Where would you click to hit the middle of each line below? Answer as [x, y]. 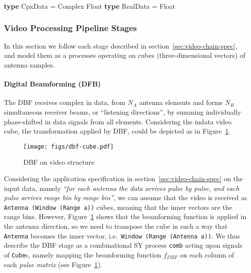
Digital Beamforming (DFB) [52, 84]
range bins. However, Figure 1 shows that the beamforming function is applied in [125, 216]
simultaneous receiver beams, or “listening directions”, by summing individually [123, 111]
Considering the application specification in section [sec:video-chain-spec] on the [123, 179]
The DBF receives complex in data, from [65, 102]
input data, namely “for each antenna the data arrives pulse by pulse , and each [122, 188]
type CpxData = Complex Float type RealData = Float [90, 6]
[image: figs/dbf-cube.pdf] [69, 146]
